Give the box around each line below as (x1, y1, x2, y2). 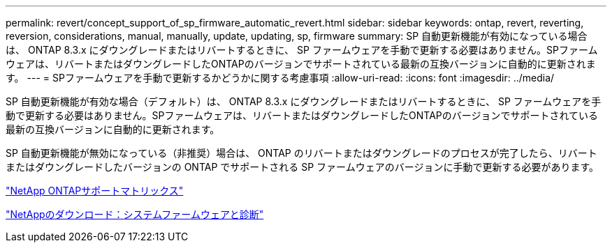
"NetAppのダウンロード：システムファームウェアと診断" (6, 208, 264, 220)
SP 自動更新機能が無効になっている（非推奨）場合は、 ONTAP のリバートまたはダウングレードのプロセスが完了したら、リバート (6, 147, 597, 159)
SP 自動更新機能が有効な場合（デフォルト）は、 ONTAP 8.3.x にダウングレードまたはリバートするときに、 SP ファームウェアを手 (6, 95, 602, 107)
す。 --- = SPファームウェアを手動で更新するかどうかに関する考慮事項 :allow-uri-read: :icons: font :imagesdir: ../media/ (6, 72, 555, 84)
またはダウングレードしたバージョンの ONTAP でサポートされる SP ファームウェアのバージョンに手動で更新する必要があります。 (6, 161, 599, 173)
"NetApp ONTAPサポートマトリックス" (6, 185, 184, 196)
